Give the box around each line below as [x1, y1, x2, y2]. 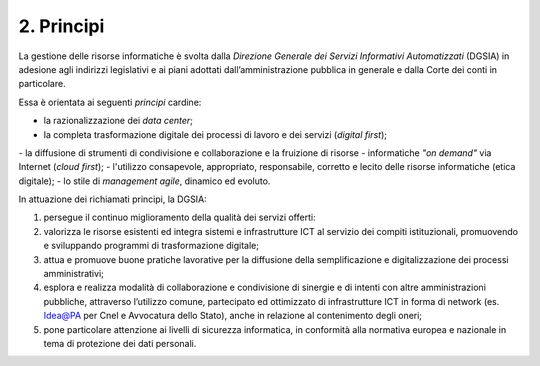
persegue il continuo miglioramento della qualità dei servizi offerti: [43, 211, 316, 224]
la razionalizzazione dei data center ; [43, 115, 194, 127]
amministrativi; [43, 268, 104, 280]
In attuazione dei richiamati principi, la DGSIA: [18, 193, 207, 205]
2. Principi [18, 15, 105, 37]
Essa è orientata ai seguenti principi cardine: [18, 96, 202, 108]
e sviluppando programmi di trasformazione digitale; [43, 240, 260, 252]
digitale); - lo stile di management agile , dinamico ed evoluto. [18, 175, 271, 187]
